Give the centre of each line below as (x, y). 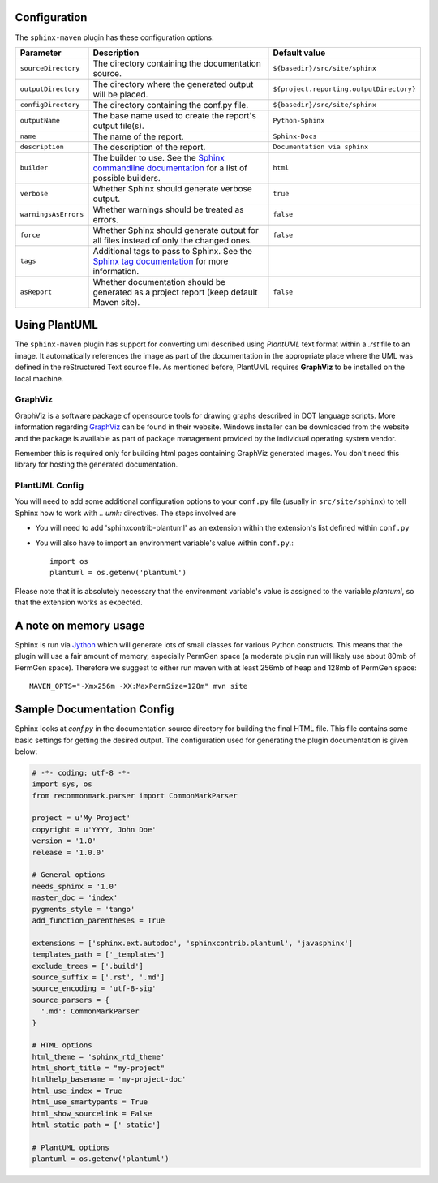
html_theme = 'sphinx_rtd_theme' (99, 1056)
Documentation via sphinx (321, 147)
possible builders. (127, 178)
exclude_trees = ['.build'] (88, 966)
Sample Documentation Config (94, 710)
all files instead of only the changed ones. (173, 240)
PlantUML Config (49, 485)
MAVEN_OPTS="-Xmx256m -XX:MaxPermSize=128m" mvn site (138, 686)
